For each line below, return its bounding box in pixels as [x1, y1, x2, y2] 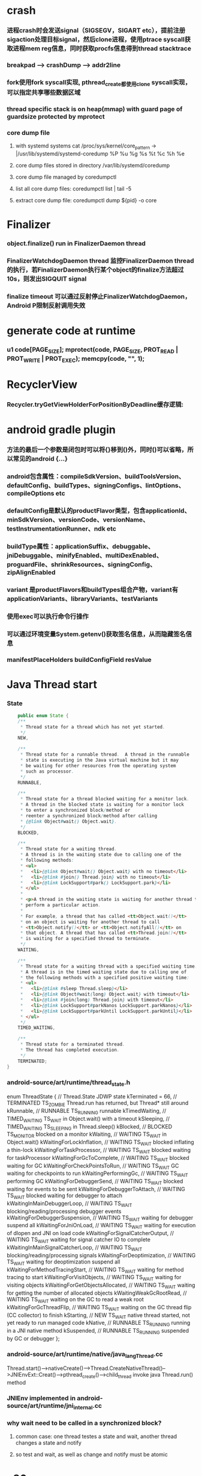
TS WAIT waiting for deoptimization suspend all [7, 1258, 120, 1266]
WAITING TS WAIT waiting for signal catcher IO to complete [7, 1236, 150, 1244]
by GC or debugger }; [7, 1334, 60, 1342]
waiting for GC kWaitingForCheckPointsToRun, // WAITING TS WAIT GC [7, 1162, 179, 1171]
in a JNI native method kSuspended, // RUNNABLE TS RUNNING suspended [7, 1327, 189, 1336]
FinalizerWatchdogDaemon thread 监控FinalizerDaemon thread [7, 257, 194, 265]
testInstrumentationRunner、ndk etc [7, 525, 116, 533]
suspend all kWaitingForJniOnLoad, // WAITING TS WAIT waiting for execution [7, 1222, 196, 1230]
